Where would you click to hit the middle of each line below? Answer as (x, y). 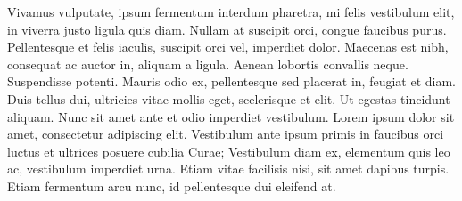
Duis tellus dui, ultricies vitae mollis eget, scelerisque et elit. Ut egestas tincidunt (229, 98)
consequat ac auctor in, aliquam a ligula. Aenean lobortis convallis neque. (208, 64)
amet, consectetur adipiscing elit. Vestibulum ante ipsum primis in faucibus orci (226, 134)
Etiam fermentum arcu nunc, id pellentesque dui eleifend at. (172, 185)
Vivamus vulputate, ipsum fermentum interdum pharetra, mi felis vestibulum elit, (231, 12)
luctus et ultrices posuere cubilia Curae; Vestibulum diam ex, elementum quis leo (229, 151)
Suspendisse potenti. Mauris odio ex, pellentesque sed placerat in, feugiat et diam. (232, 81)
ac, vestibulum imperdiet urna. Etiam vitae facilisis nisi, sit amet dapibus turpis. (228, 169)
